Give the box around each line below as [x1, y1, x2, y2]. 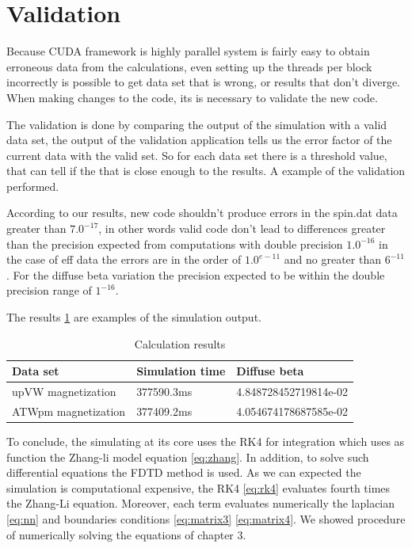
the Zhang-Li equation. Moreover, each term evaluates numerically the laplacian [6, 495, 395, 512]
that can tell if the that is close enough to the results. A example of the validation [6, 162, 406, 179]
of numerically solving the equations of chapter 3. [6, 526, 246, 542]
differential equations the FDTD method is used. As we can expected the [6, 464, 361, 481]
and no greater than [284, 251, 381, 268]
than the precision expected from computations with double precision [6, 235, 343, 252]
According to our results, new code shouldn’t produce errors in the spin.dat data [6, 204, 398, 221]
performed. [6, 177, 59, 194]
